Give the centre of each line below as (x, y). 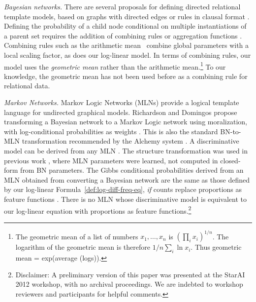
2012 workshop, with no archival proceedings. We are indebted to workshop (129, 284)
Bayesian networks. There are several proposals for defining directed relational (122, 6)
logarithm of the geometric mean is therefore (83, 247)
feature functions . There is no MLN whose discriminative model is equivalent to (126, 199)
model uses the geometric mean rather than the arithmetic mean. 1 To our (115, 66)
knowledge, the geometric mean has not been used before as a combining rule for (126, 76)
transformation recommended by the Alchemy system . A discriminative (130, 141)
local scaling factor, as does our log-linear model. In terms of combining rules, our (128, 55)
